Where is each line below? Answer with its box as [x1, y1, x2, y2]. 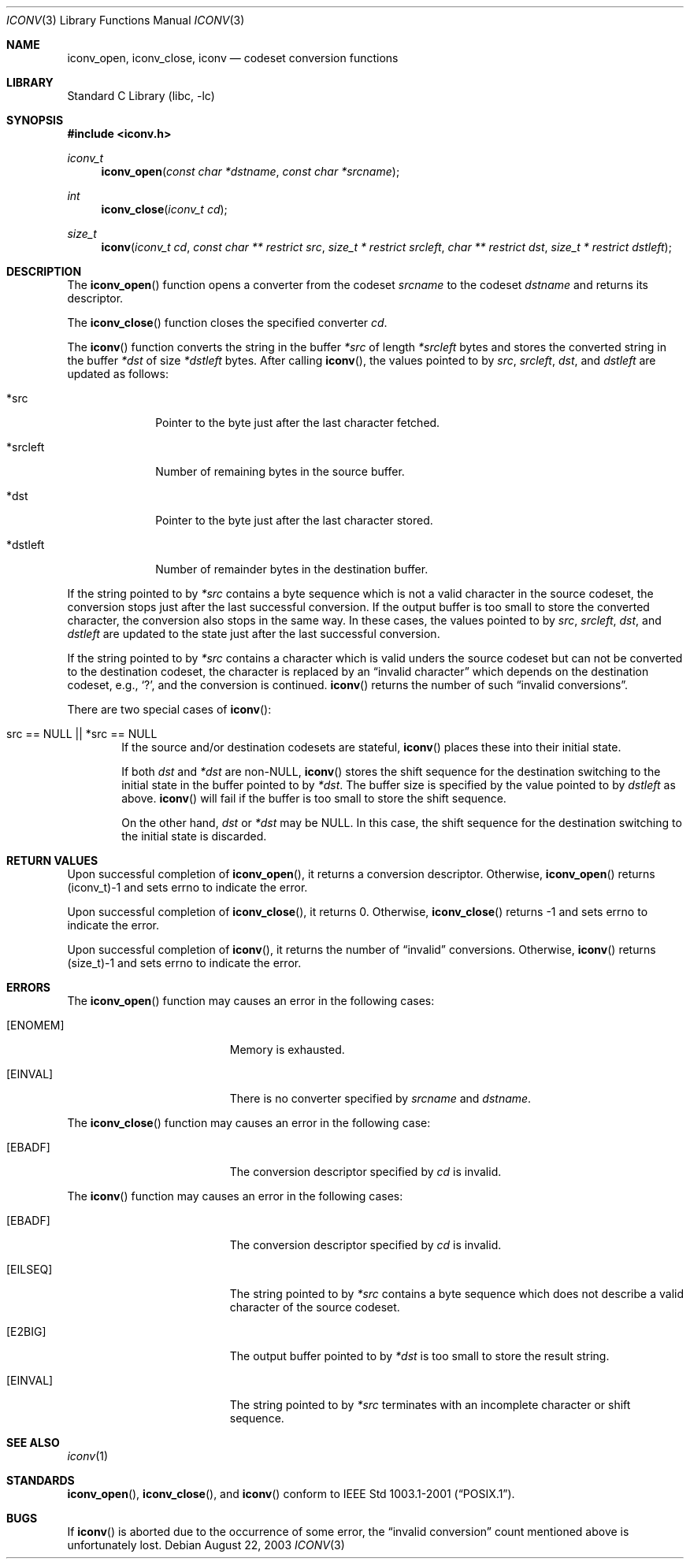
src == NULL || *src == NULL [6, 727, 158, 740]
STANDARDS [6, 1474, 75, 1487]
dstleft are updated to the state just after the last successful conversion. [67, 627, 440, 640]
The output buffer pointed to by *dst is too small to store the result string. [229, 1349, 610, 1363]
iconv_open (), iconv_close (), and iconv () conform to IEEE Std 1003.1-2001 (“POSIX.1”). [67, 1487, 515, 1500]
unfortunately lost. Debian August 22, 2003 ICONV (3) [67, 1538, 345, 1552]
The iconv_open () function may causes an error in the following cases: [67, 994, 435, 1007]
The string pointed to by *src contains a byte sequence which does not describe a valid [229, 1287, 684, 1300]
